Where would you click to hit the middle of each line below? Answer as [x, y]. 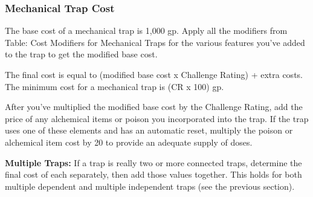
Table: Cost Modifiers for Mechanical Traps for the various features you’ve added [155, 42]
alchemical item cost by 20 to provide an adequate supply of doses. [129, 142]
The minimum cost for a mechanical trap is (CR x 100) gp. [115, 86]
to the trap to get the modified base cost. [81, 54]
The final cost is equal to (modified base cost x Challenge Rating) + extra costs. [154, 74]
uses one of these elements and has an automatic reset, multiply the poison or [149, 130]
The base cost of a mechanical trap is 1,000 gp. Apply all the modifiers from [146, 31]
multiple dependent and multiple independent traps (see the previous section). [150, 186]
